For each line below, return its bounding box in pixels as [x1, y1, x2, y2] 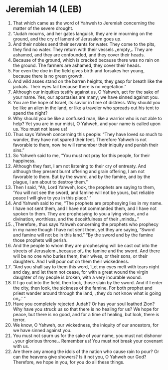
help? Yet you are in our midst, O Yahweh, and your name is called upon [12, 121, 161, 127]
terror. [12, 317, 26, 323]
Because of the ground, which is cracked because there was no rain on [12, 57, 160, 63]
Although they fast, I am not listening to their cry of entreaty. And [12, 163, 147, 169]
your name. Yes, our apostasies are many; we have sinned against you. [12, 94, 159, 100]
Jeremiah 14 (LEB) [5, 3, 82, 15]
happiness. [12, 158, 36, 164]
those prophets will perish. [12, 237, 68, 243]
